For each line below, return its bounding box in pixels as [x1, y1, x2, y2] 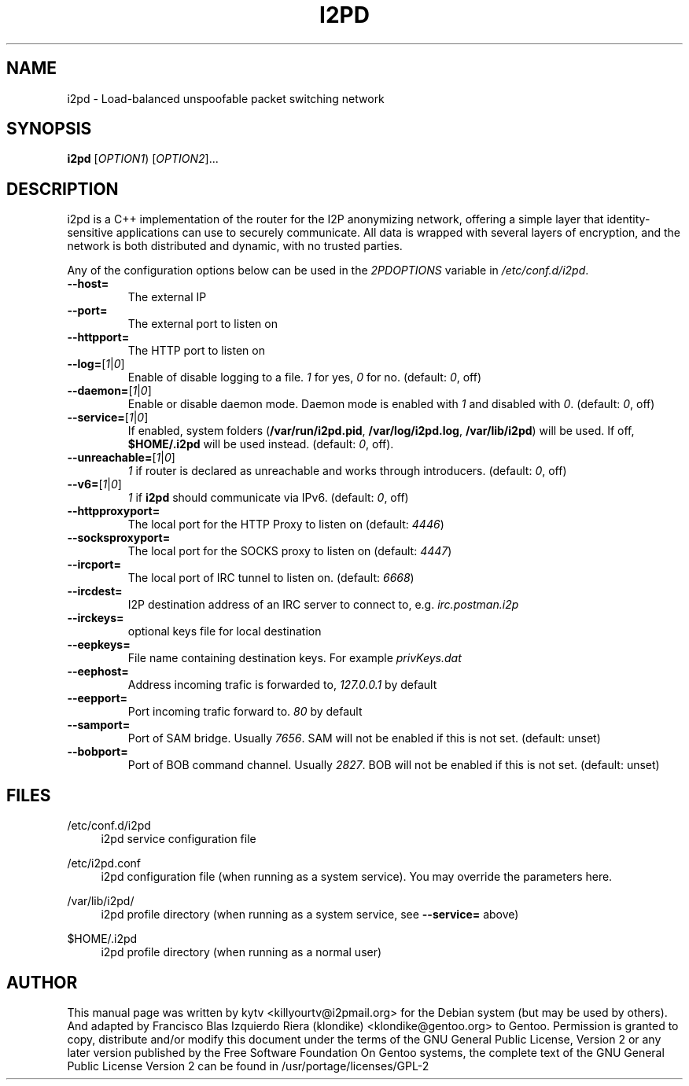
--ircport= [67, 558, 121, 572]
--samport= [67, 718, 131, 732]
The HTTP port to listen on [127, 344, 265, 358]
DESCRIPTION [6, 179, 119, 199]
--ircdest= [67, 584, 123, 598]
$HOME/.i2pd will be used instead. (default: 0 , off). [127, 437, 394, 451]
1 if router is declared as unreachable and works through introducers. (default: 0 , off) [127, 464, 567, 478]
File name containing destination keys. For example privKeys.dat [127, 651, 462, 665]
